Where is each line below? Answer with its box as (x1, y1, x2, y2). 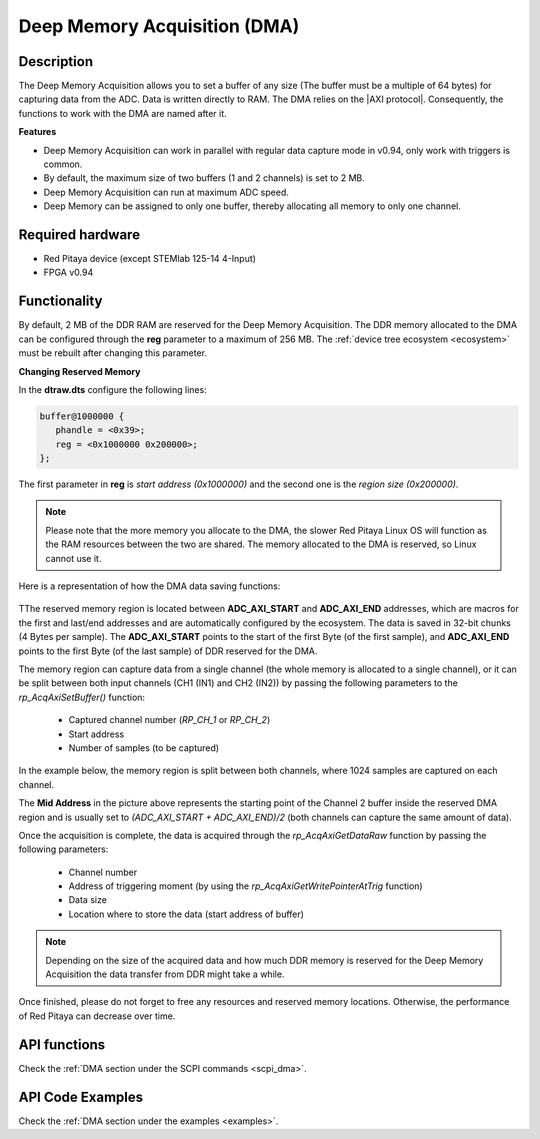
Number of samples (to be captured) (68, 741, 220, 754)
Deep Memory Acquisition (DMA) (18, 15, 300, 37)
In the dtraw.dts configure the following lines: (18, 383, 207, 395)
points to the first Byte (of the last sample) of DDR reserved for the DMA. (18, 645, 318, 657)
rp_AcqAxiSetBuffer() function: (18, 691, 145, 703)
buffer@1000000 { (39, 410, 125, 422)
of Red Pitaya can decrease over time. (18, 1010, 176, 1022)
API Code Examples (18, 1088, 144, 1105)
